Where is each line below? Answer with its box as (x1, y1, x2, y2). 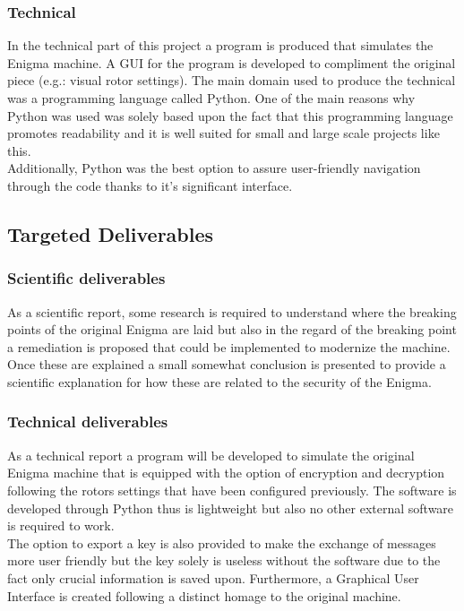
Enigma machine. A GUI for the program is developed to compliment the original (7, 53, 456, 72)
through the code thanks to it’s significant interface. (7, 176, 293, 194)
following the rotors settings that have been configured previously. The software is (7, 480, 457, 499)
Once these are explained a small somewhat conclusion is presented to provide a (7, 355, 446, 374)
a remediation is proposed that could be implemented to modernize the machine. (7, 337, 451, 356)
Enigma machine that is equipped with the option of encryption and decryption (7, 463, 445, 482)
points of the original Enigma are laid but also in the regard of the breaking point (7, 320, 457, 339)
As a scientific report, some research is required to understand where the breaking (7, 302, 457, 321)
